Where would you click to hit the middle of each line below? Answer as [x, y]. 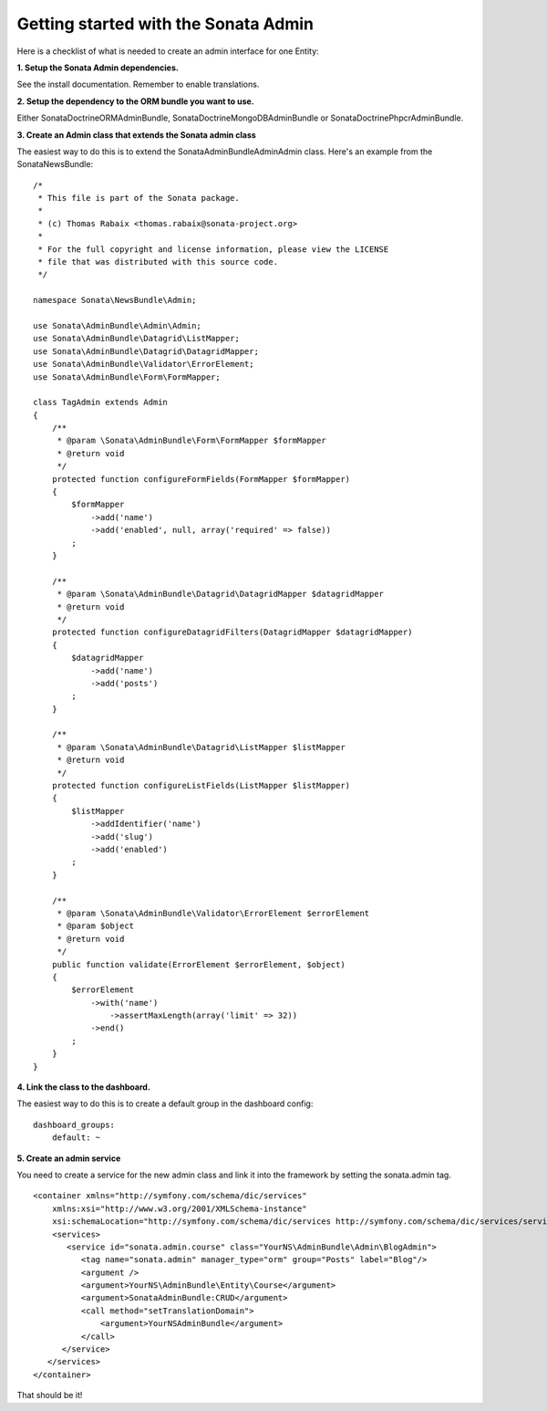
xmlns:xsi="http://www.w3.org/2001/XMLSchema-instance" [179, 1208]
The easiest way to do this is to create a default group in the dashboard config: [165, 1103]
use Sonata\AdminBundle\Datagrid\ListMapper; [137, 339]
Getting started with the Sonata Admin [165, 24]
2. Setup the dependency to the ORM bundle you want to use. [135, 101]
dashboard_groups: [74, 1124]
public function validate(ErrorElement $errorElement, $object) [198, 964]
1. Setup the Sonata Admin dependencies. [98, 68]
